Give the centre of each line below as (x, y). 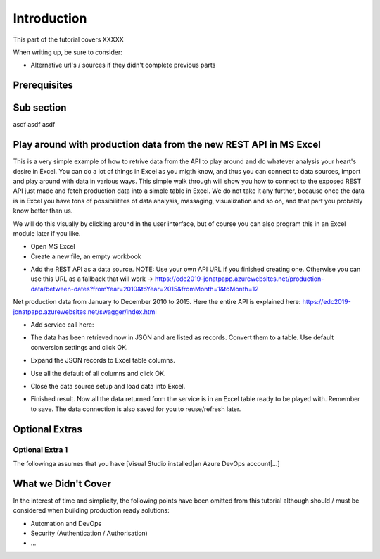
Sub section (40, 108)
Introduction (50, 18)
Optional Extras (47, 429)
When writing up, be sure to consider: (68, 52)
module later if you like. (47, 233)
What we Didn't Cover (62, 483)
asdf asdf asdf (34, 125)
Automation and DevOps (66, 523)
